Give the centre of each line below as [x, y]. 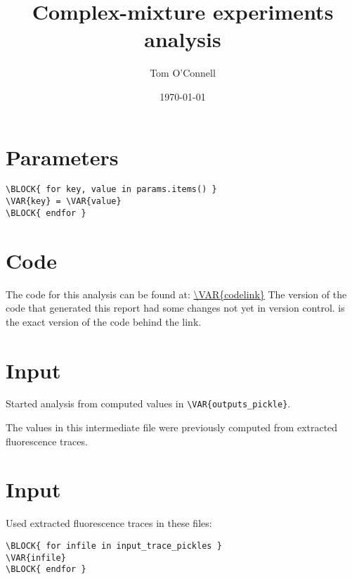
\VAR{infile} [36, 558]
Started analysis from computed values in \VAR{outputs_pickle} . [148, 403]
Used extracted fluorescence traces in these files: [109, 523]
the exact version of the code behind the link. [104, 321]
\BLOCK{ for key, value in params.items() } [111, 190]
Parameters [62, 157]
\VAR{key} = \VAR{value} [64, 202]
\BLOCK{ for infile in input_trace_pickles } [114, 546]
